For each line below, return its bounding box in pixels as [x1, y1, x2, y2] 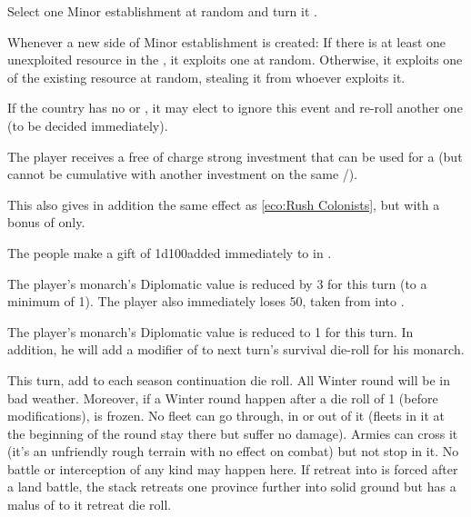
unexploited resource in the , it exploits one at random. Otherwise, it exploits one [7, 50, 463, 69]
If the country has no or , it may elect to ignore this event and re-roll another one [7, 98, 463, 117]
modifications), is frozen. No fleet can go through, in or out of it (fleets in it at [7, 406, 446, 425]
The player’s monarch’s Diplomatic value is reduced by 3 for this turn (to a [7, 273, 427, 293]
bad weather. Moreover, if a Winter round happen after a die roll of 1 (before [7, 388, 438, 407]
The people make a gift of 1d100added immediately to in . [7, 243, 332, 262]
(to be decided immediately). [7, 115, 168, 134]
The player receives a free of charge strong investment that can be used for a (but [7, 146, 463, 165]
